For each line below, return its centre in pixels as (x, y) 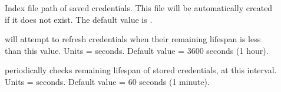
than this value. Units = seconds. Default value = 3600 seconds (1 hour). (137, 50)
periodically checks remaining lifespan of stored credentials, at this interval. (141, 70)
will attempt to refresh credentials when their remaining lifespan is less (133, 39)
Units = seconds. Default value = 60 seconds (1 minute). (107, 81)
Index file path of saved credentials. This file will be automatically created (139, 8)
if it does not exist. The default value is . (79, 19)
